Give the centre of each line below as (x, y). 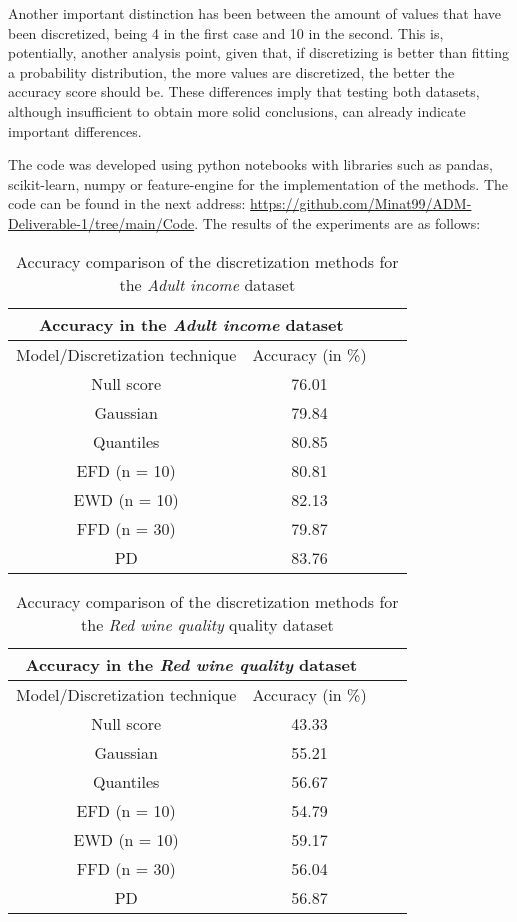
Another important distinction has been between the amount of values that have (255, 13)
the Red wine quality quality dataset (207, 624)
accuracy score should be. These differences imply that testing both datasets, (244, 91)
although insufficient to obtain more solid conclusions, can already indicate (237, 110)
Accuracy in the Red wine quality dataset (191, 664)
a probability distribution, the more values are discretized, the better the (231, 71)
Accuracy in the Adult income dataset (191, 324)
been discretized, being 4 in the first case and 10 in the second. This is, (226, 32)
